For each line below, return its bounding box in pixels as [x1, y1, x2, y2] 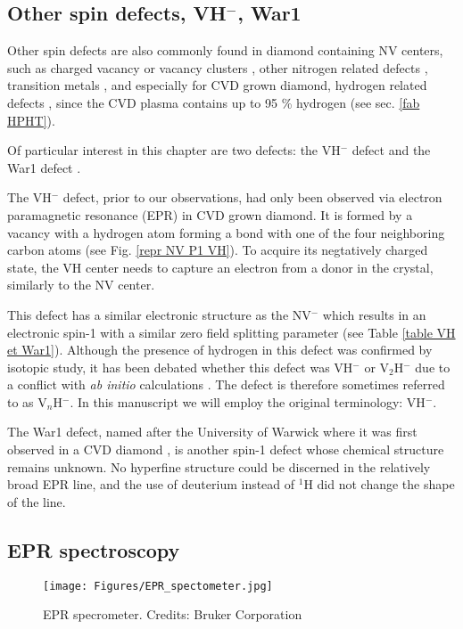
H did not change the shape [303, 475, 455, 494]
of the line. [7, 492, 66, 511]
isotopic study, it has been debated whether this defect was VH [7, 357, 353, 376]
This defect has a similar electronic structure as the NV [7, 305, 311, 323]
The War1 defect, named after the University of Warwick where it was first [7, 422, 418, 441]
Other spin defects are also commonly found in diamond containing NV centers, [7, 41, 443, 60]
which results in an [322, 305, 426, 323]
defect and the [351, 141, 431, 159]
